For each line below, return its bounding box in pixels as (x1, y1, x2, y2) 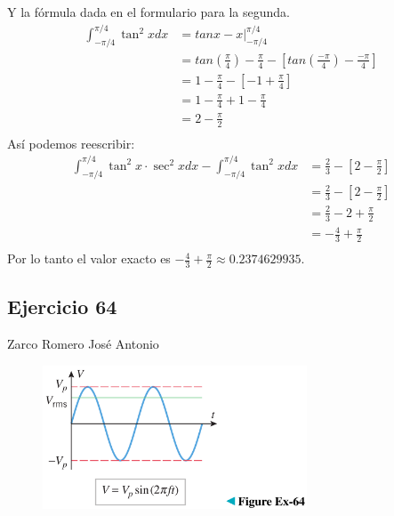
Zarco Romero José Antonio (7, 335, 159, 353)
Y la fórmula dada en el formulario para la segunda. (7, 3, 290, 20)
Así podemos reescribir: (7, 133, 135, 152)
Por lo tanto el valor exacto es (7, 249, 171, 268)
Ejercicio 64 (7, 293, 117, 320)
